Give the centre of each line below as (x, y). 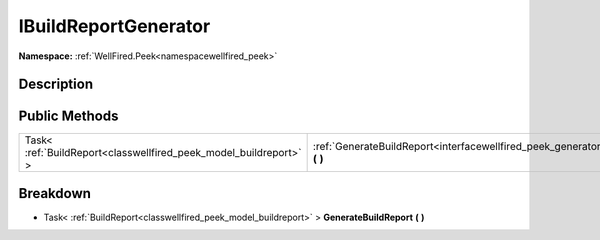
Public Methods (68, 116)
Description (56, 84)
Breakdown (55, 193)
